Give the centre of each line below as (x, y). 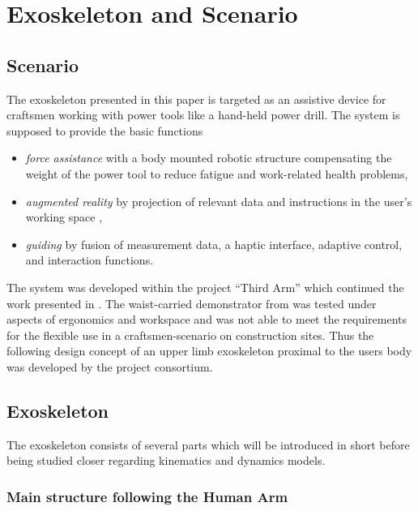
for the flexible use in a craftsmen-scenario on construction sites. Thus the (190, 335)
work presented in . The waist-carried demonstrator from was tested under (192, 303)
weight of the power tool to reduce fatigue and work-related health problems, (217, 173)
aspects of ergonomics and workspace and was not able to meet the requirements (207, 319)
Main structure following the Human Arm (147, 496)
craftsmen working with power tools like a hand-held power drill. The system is (203, 115)
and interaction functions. (90, 260)
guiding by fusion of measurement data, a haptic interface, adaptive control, (214, 244)
